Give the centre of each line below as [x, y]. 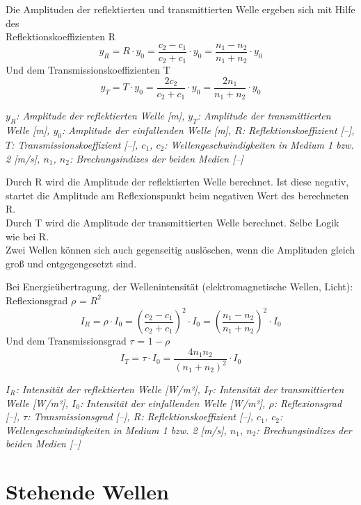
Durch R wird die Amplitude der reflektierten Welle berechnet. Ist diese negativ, [177, 182]
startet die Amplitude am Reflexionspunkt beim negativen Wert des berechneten [177, 195]
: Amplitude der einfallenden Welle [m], [146, 130]
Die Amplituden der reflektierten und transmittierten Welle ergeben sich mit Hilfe [180, 9]
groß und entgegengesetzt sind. [71, 263]
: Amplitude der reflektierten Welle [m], [101, 116]
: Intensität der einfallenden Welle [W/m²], [173, 403]
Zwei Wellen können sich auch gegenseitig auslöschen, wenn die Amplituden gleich [180, 250]
